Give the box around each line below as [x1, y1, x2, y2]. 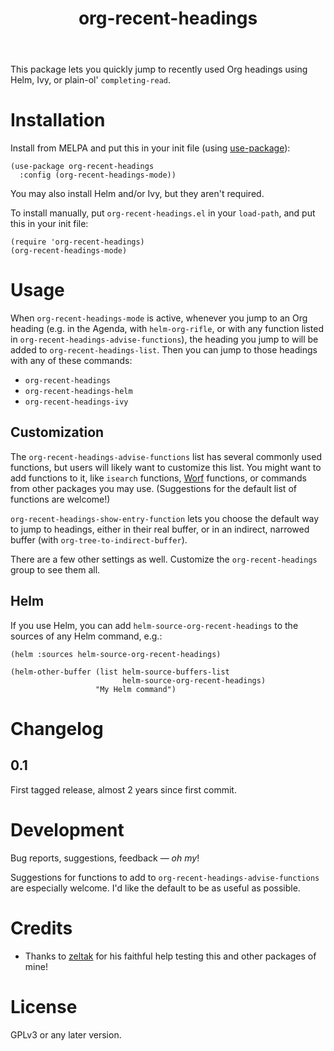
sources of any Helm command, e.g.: [10, 630, 163, 642]
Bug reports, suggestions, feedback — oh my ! [10, 852, 200, 864]
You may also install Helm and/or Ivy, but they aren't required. [10, 188, 265, 200]
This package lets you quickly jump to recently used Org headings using [10, 63, 308, 76]
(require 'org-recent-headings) [10, 237, 145, 247]
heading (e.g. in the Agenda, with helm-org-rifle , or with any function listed [10, 323, 325, 335]
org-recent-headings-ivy [24, 397, 129, 407]
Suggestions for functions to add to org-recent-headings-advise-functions [10, 871, 320, 883]
